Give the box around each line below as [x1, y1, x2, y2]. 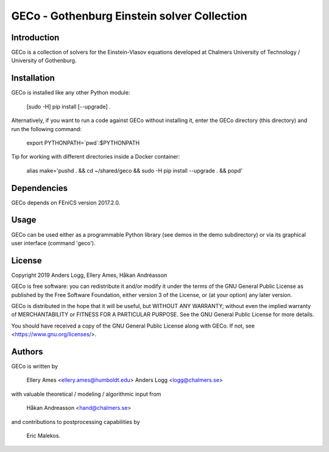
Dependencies [11, 183, 68, 193]
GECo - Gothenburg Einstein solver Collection [11, 9, 247, 23]
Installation [11, 73, 55, 84]
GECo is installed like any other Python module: [11, 89, 130, 96]
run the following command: [11, 125, 82, 132]
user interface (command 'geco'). [11, 239, 96, 246]
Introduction [11, 32, 60, 43]
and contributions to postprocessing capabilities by [11, 418, 140, 425]
